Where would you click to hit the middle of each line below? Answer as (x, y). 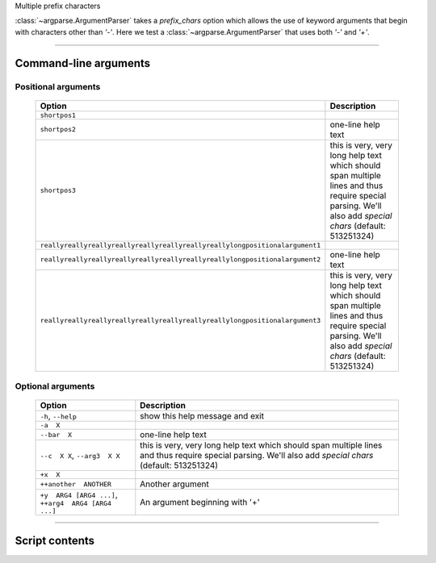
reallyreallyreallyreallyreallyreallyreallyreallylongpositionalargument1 (180, 245)
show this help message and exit (202, 416)
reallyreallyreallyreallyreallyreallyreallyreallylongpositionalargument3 (180, 321)
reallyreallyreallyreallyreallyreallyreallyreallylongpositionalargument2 (180, 259)
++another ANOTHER (76, 484)
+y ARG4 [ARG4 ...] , (79, 494)
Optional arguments (55, 386)
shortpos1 (58, 115)
